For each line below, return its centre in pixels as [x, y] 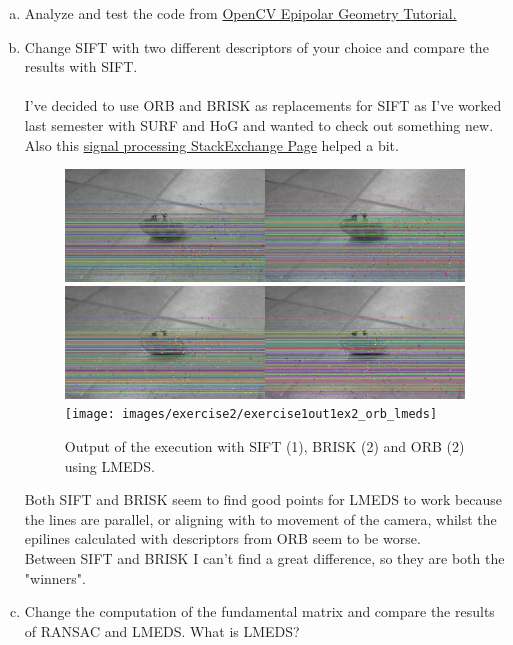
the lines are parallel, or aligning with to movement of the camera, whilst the [260, 518]
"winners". [55, 577]
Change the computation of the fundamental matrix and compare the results [259, 611]
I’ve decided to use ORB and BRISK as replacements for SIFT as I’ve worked [263, 105]
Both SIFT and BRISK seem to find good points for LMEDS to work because [263, 499]
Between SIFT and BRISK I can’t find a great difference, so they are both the [264, 558]
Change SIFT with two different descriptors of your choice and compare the [256, 46]
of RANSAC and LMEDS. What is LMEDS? [162, 630]
